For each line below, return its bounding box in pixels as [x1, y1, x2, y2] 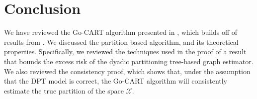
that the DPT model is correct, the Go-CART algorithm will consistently [4, 76, 228, 86]
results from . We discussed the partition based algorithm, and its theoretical [4, 36, 239, 47]
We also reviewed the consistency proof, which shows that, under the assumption [4, 66, 251, 76]
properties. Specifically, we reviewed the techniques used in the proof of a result [4, 46, 247, 57]
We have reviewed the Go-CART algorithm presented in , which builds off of [4, 27, 238, 37]
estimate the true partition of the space [4, 85, 124, 96]
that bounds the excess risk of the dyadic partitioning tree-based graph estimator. [4, 56, 254, 66]
